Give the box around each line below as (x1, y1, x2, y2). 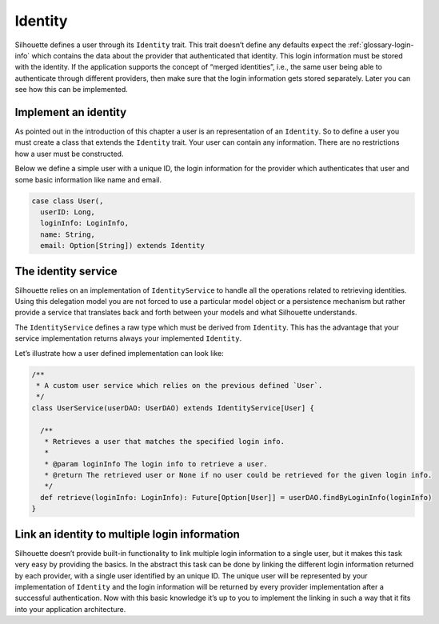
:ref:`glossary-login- (348, 40, 415, 50)
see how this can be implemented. (14, 85, 128, 94)
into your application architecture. (14, 604, 126, 614)
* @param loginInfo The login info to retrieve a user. (44, 459, 268, 468)
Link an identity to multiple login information (14, 527, 240, 541)
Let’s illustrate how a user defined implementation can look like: (14, 348, 224, 358)
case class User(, (31, 196, 104, 206)
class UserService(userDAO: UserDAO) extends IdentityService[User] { (31, 403, 315, 412)
